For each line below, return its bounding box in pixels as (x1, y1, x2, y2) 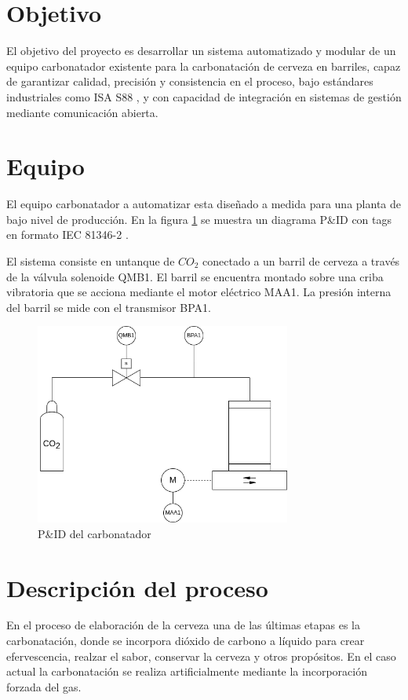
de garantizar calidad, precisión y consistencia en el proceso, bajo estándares (6, 73, 373, 90)
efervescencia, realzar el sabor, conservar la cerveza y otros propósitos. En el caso (6, 647, 396, 664)
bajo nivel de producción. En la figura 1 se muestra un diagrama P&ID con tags (6, 211, 392, 227)
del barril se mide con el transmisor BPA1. (6, 299, 211, 315)
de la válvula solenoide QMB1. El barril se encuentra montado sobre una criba (6, 268, 384, 284)
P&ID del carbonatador (38, 525, 151, 541)
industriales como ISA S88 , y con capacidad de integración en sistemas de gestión (6, 88, 402, 104)
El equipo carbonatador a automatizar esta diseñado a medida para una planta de (6, 196, 401, 212)
